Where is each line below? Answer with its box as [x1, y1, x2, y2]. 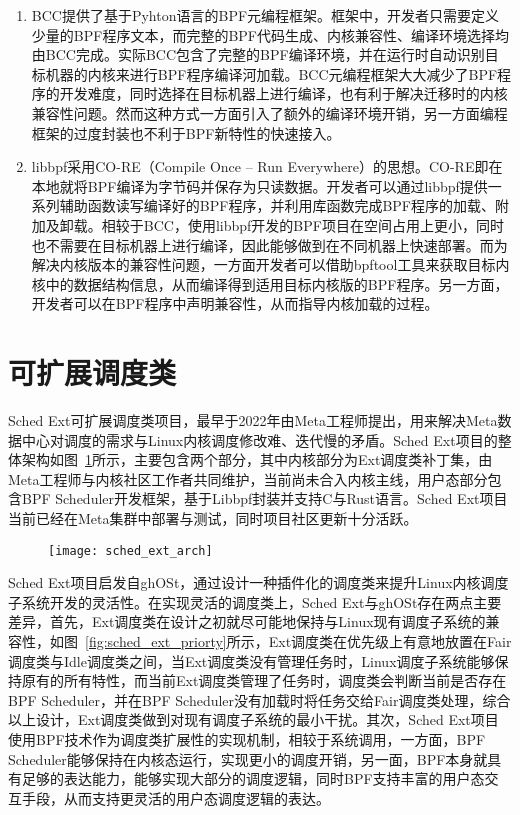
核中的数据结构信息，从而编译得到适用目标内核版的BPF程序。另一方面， [31, 273, 509, 294]
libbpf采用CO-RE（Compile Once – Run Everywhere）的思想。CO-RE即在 [31, 156, 503, 177]
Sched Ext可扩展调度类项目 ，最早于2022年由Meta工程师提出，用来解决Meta [8, 410, 498, 431]
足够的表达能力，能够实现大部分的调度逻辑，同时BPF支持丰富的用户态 [21, 768, 485, 789]
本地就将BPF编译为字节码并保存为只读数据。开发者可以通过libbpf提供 [31, 175, 488, 196]
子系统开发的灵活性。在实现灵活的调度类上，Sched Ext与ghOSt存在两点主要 [8, 591, 502, 612]
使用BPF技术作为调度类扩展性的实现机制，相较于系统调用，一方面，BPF [8, 729, 486, 749]
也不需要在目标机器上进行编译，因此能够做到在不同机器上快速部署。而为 [31, 234, 508, 255]
